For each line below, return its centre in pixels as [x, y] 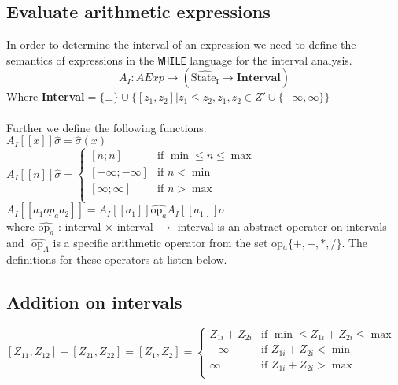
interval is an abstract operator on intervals [282, 226]
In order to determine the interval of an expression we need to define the [181, 44]
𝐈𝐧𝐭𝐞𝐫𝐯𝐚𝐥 [258, 78]
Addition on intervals [94, 301]
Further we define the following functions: [107, 127]
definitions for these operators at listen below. [117, 259]
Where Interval [46, 96]
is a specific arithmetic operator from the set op [168, 242]
